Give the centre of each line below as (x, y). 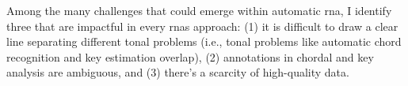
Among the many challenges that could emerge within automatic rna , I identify (199, 10)
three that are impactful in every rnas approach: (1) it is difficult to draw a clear (202, 26)
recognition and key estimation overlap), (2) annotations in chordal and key (190, 56)
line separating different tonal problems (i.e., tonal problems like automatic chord (204, 41)
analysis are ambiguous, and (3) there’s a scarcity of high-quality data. (178, 72)
